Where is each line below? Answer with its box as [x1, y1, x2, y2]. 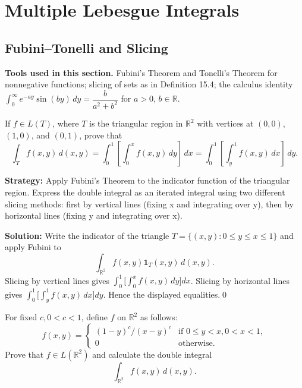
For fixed [5, 311, 37, 323]
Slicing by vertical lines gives [5, 274, 109, 286]
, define [81, 311, 108, 323]
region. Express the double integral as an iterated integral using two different [5, 185, 285, 198]
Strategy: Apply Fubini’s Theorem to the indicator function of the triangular [5, 174, 290, 187]
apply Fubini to [5, 241, 61, 253]
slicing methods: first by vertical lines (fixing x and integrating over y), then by [5, 197, 294, 210]
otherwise [178, 339, 213, 348]
